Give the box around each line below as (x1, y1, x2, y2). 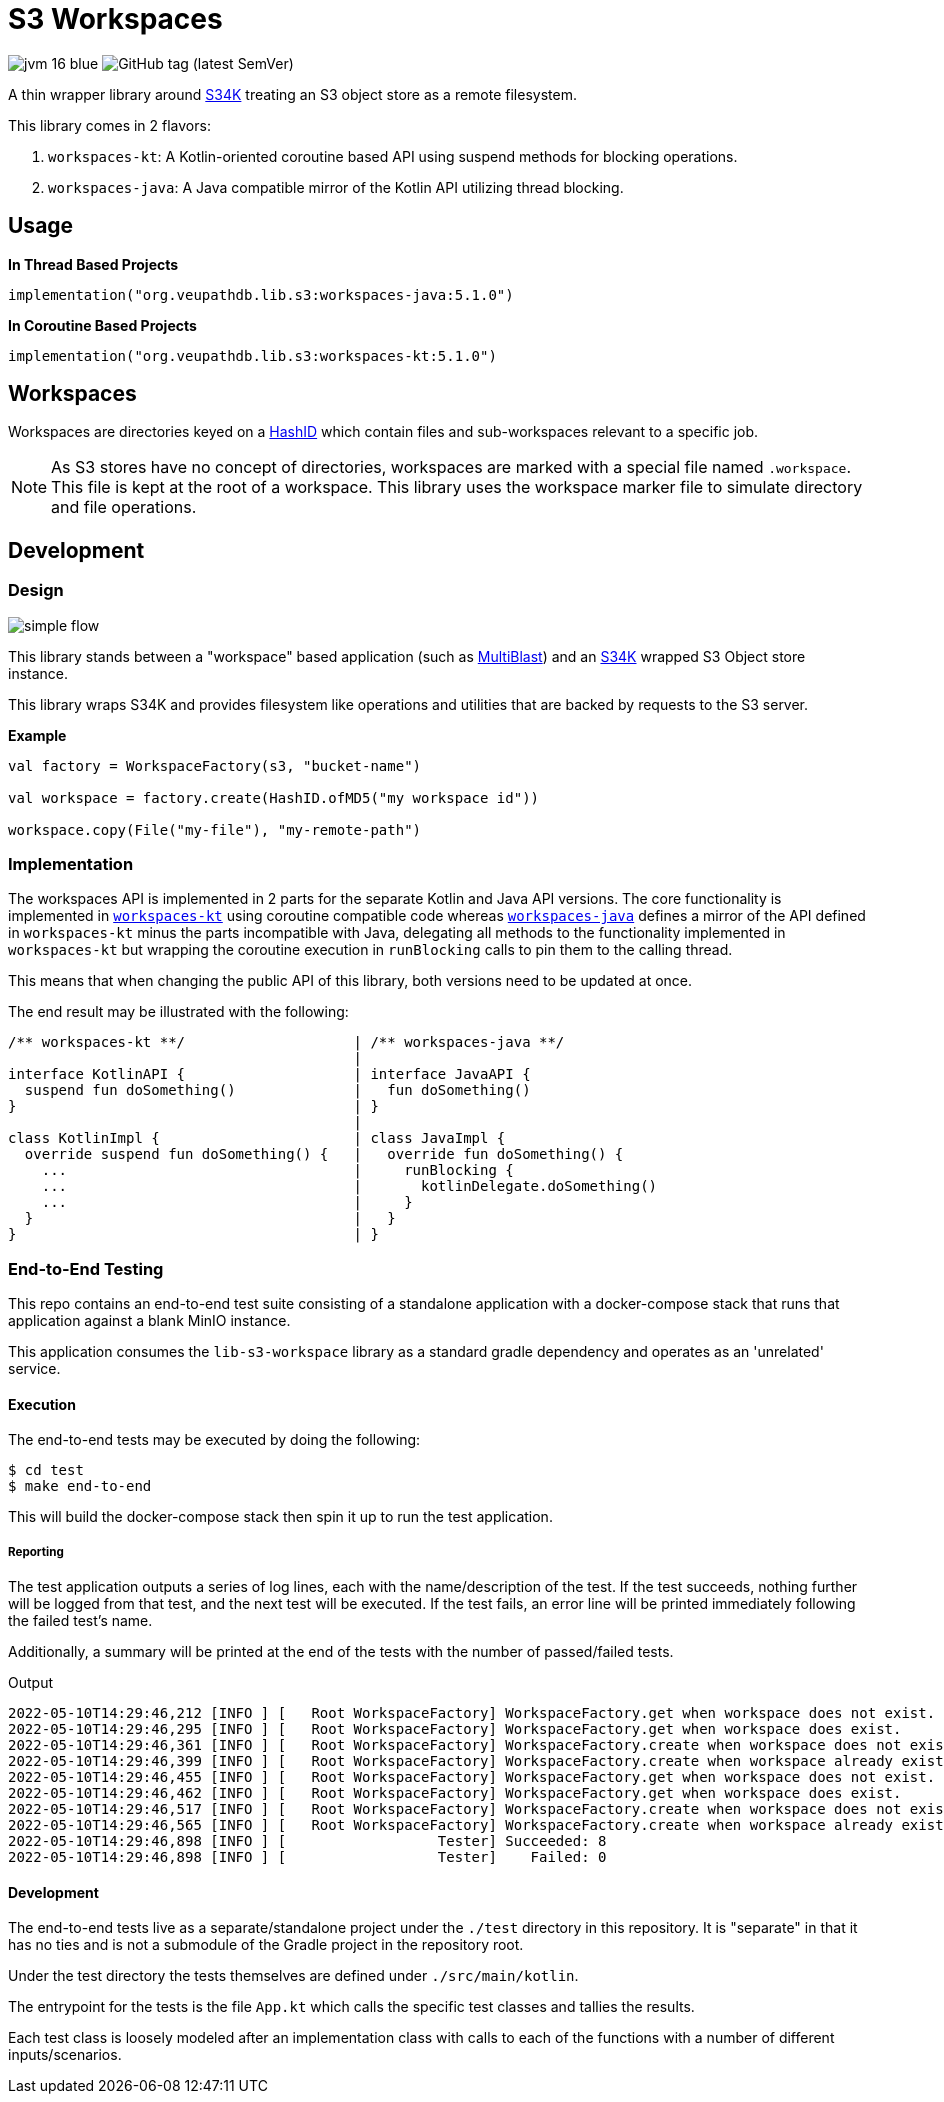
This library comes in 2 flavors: (8, 116, 211, 134)
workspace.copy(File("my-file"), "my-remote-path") (8, 821, 422, 838)
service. (8, 1360, 61, 1378)
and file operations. (51, 497, 197, 518)
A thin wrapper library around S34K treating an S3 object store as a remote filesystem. (8, 85, 577, 103)
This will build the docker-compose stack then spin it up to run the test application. (8, 1508, 553, 1526)
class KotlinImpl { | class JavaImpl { (8, 1130, 506, 1147)
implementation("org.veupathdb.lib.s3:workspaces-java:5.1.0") (8, 286, 514, 303)
